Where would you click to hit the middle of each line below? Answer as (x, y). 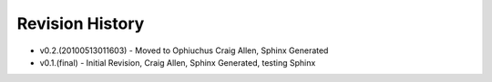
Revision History (81, 23)
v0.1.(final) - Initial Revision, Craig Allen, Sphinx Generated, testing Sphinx (178, 62)
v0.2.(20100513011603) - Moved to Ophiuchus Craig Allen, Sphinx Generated (184, 50)
